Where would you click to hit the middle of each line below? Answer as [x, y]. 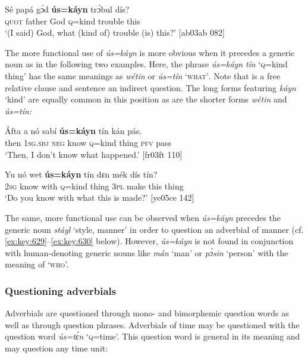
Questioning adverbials [61, 290]
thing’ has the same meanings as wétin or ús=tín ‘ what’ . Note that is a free [143, 75]
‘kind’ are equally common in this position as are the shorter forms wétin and [146, 99]
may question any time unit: [56, 348]
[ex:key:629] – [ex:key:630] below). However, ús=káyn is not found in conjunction [149, 241]
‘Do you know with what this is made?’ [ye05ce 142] [100, 197]
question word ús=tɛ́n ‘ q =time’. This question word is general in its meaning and [153, 336]
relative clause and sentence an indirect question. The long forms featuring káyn [150, 87]
